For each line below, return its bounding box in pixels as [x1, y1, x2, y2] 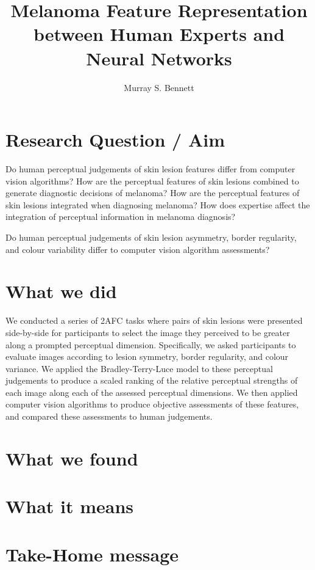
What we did [5, 279, 117, 304]
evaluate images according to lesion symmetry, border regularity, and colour [5, 350, 289, 363]
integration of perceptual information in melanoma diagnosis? [5, 210, 236, 223]
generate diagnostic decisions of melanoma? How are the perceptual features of [5, 186, 300, 199]
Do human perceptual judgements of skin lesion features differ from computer [5, 163, 296, 175]
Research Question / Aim [5, 127, 225, 152]
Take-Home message [5, 541, 179, 566]
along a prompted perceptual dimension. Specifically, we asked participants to [5, 338, 296, 351]
